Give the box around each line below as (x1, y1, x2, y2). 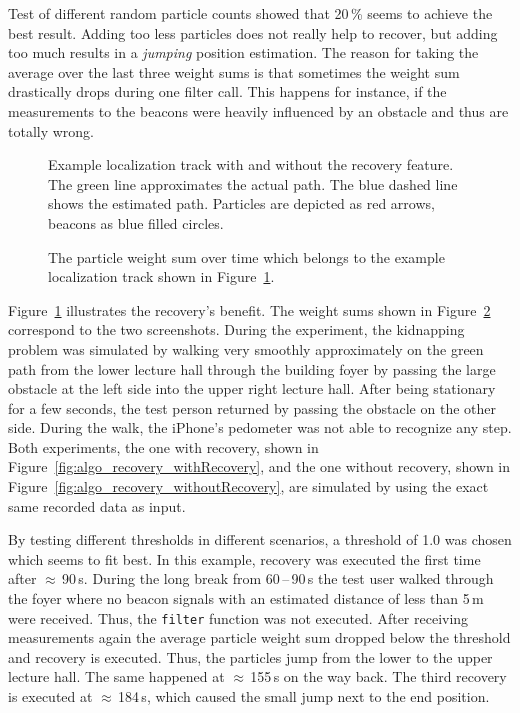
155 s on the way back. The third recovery (250, 666, 507, 687)
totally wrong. (8, 120, 95, 141)
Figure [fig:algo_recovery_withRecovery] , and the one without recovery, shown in (8, 456, 511, 477)
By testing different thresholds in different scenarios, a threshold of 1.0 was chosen (8, 529, 512, 550)
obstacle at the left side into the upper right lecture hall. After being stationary (8, 378, 496, 399)
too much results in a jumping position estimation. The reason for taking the (8, 42, 479, 63)
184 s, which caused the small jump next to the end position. (118, 686, 490, 707)
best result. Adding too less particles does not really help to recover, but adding (8, 22, 498, 43)
